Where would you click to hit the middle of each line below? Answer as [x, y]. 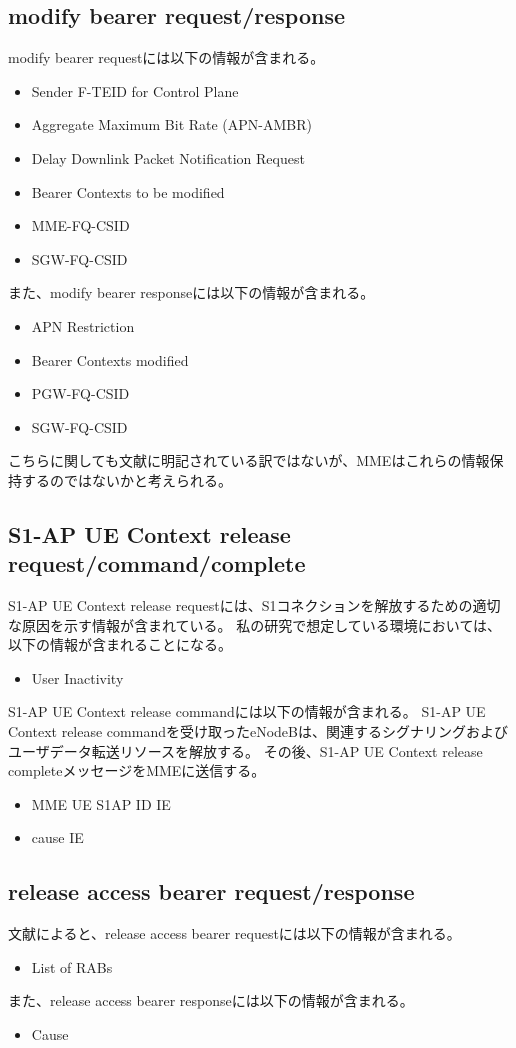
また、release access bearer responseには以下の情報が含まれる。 [211, 1000]
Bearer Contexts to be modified [128, 191]
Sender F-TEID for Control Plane [135, 90]
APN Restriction [83, 325]
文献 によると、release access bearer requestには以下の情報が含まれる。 [234, 933]
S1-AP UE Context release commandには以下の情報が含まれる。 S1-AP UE [247, 711]
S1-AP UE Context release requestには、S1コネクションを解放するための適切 [254, 605]
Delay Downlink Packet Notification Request [168, 157]
